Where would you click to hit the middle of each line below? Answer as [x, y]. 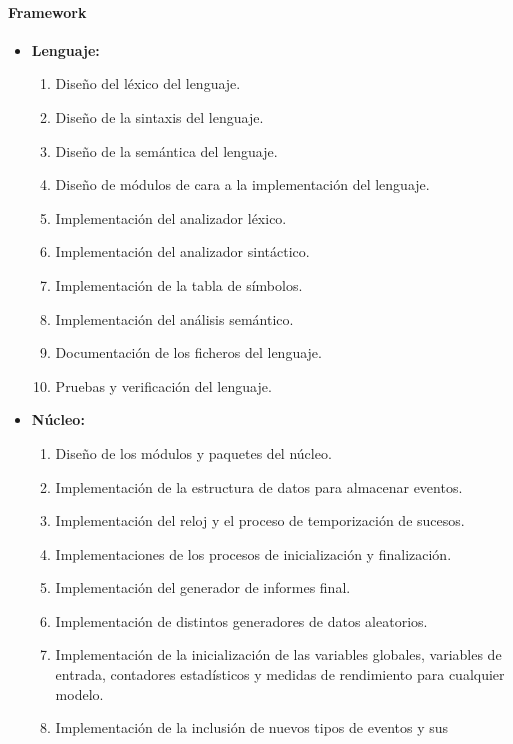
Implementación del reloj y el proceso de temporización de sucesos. [260, 520]
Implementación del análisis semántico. [174, 318]
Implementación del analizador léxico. [171, 217]
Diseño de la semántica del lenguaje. [166, 150]
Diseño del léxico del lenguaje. [148, 83]
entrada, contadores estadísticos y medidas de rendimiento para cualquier [280, 674]
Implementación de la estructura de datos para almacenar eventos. [259, 486]
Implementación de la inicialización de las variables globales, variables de [278, 654]
